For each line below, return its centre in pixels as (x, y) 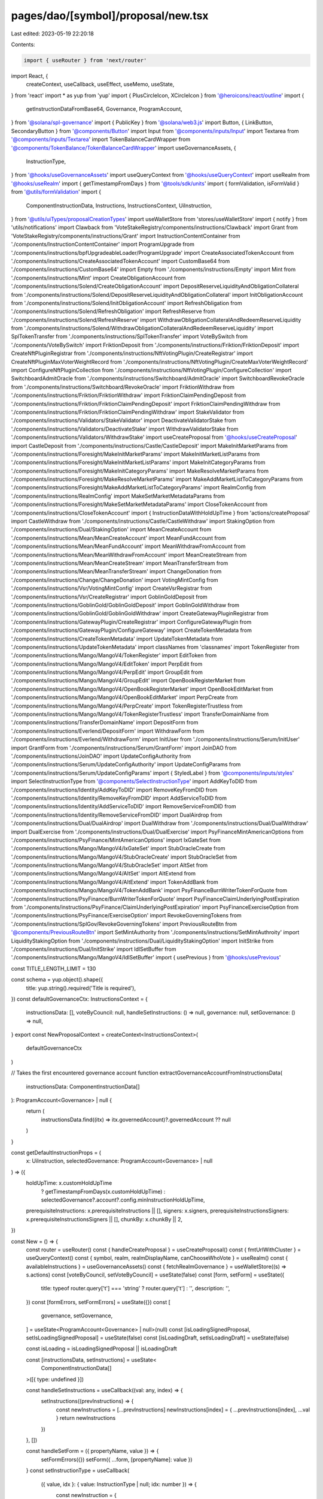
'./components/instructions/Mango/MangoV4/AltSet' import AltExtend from (103, 874)
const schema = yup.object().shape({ (57, 980)
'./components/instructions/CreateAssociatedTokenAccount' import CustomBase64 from (121, 261)
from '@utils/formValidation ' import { (56, 192)
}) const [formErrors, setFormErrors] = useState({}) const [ (98, 1302)
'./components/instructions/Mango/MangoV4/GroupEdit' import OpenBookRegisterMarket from (128, 681)
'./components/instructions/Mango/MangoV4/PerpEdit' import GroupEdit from (107, 672)
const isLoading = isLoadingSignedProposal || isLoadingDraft (102, 1349)
